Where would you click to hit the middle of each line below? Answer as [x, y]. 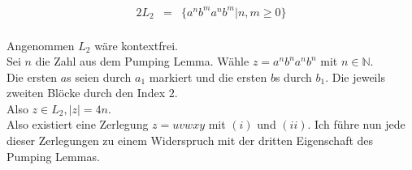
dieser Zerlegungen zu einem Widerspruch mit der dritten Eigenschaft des [190, 140]
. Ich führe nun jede [356, 124]
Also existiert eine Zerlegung [78, 124]
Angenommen [41, 45]
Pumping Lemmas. [53, 156]
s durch [293, 76]
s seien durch [99, 76]
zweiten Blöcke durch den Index [86, 93]
